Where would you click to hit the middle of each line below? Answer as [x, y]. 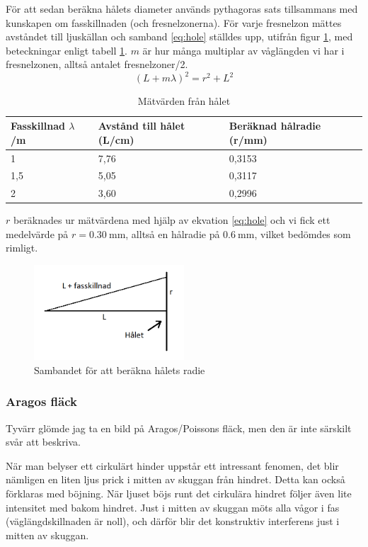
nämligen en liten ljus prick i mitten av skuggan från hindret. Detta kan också [176, 479]
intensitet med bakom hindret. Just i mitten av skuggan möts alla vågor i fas [173, 507]
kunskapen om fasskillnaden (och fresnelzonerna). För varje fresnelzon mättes [174, 22]
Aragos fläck [41, 401]
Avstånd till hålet [142, 126]
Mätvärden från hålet [184, 101]
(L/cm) [116, 139]
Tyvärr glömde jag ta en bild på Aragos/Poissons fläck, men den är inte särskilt [179, 428]
